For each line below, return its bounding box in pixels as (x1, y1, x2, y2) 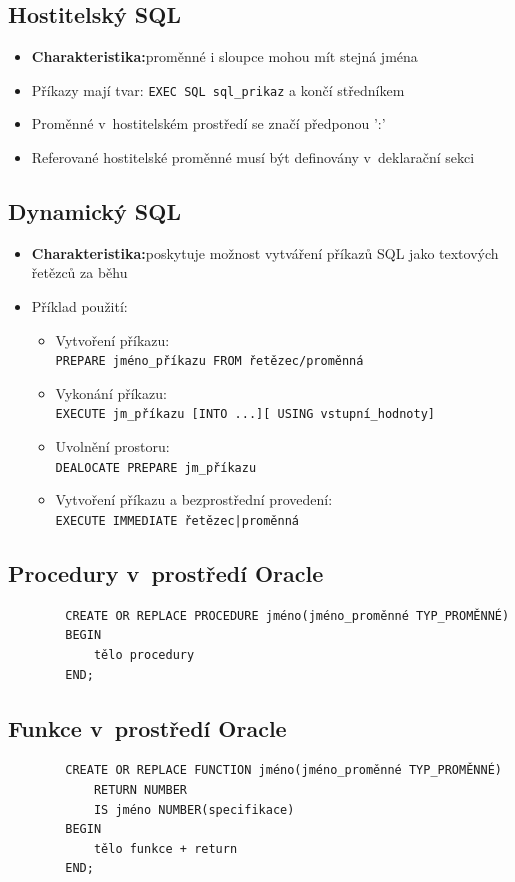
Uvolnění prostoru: (55, 436, 170, 457)
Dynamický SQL (8, 196, 181, 227)
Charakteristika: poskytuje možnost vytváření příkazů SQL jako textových (31, 242, 499, 263)
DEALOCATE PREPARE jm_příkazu (55, 460, 257, 475)
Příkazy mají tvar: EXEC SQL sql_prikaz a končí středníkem (31, 79, 405, 100)
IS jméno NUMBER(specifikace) (93, 802, 295, 817)
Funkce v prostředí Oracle (8, 712, 287, 743)
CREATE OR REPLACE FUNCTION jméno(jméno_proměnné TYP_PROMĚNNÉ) (65, 763, 502, 778)
